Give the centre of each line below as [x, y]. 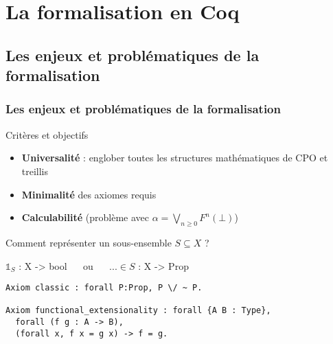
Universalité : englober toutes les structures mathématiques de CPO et [175, 158]
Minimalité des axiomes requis [89, 194]
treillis [35, 171]
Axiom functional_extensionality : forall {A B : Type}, [138, 311]
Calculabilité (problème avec [85, 217]
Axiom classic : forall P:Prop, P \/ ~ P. [104, 288]
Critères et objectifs [47, 134]
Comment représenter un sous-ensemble [89, 242]
